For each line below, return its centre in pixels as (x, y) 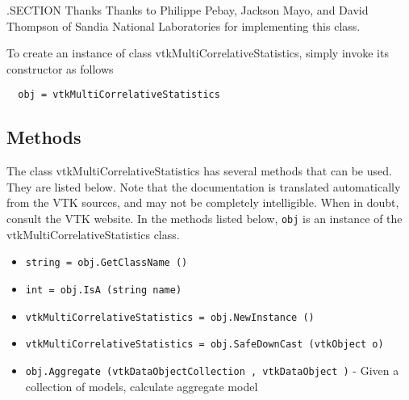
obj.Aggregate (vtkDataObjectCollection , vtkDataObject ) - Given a (212, 370)
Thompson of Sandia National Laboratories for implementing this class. (184, 25)
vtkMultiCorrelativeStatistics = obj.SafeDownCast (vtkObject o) (204, 345)
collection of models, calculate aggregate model (142, 386)
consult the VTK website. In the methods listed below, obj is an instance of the (204, 219)
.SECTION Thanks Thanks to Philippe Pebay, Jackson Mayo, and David (188, 10)
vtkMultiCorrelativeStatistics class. (93, 234)
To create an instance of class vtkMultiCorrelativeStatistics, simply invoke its (198, 53)
